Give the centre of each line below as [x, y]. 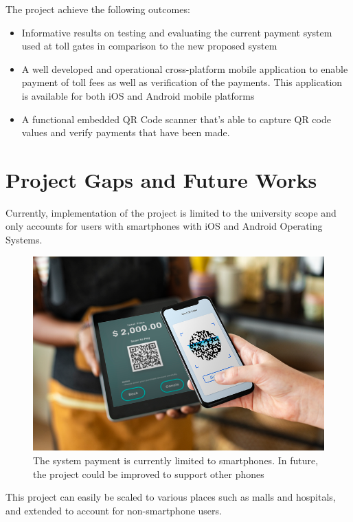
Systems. [24, 240]
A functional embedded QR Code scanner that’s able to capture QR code [176, 119]
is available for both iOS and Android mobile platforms [138, 95]
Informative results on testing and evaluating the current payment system [177, 32]
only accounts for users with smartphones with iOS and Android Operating [164, 226]
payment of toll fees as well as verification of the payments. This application [182, 82]
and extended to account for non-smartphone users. [114, 510]
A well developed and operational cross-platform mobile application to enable [185, 68]
